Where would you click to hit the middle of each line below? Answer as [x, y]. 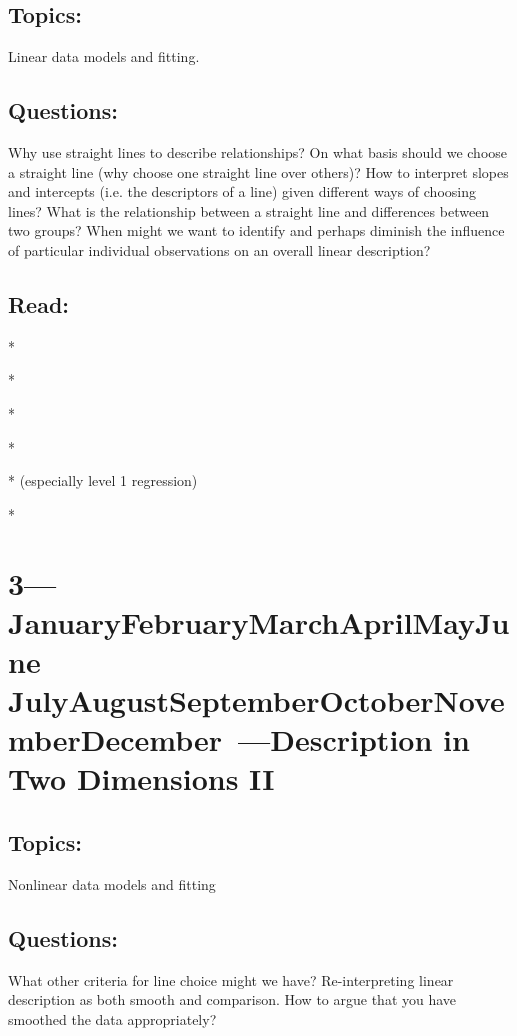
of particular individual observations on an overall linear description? [219, 249]
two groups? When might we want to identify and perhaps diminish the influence [256, 230]
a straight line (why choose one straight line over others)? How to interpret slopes [258, 171]
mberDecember [115, 739]
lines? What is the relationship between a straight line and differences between [249, 210]
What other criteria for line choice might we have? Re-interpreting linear [231, 979]
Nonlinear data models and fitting [112, 883]
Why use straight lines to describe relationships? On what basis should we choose [258, 152]
